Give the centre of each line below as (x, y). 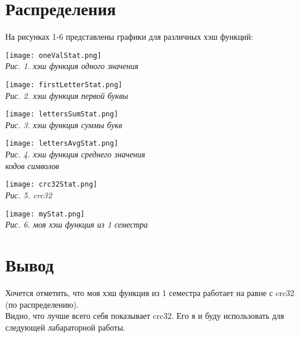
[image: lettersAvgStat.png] (62, 144)
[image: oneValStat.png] (53, 55)
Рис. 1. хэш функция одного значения (72, 66)
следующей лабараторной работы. (65, 327)
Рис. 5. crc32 (29, 195)
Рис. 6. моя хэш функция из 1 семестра (77, 224)
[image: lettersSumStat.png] (62, 114)
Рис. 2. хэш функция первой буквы (67, 95)
